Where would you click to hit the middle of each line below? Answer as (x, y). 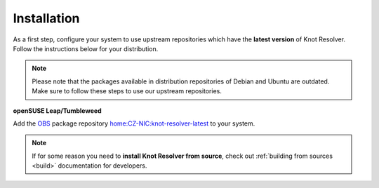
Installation (46, 18)
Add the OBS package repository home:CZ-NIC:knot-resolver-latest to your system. (134, 123)
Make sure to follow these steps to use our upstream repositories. (127, 91)
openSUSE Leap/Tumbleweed (57, 110)
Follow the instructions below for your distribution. (86, 48)
